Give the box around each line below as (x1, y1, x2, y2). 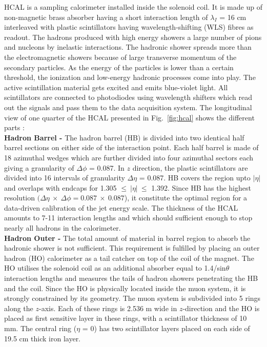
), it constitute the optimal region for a (124, 192, 248, 203)
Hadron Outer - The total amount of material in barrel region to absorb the (4, 232, 251, 243)
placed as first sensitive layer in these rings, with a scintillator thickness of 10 (4, 313, 247, 323)
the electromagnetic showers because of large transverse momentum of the (4, 51, 237, 62)
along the (4, 302, 33, 313)
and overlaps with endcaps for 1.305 (4, 182, 117, 193)
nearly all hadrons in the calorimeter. (4, 222, 121, 233)
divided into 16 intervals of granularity (4, 172, 125, 183)
